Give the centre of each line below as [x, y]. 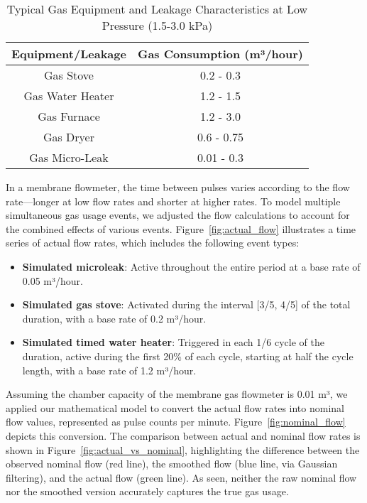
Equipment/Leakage [69, 54]
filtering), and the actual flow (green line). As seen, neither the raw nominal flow [181, 477]
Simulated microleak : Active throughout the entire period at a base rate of [191, 266]
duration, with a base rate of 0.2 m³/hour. [114, 318]
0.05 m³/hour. [53, 280]
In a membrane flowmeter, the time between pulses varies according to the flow [178, 187]
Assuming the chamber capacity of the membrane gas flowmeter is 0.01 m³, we [177, 394]
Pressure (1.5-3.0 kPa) [157, 25]
